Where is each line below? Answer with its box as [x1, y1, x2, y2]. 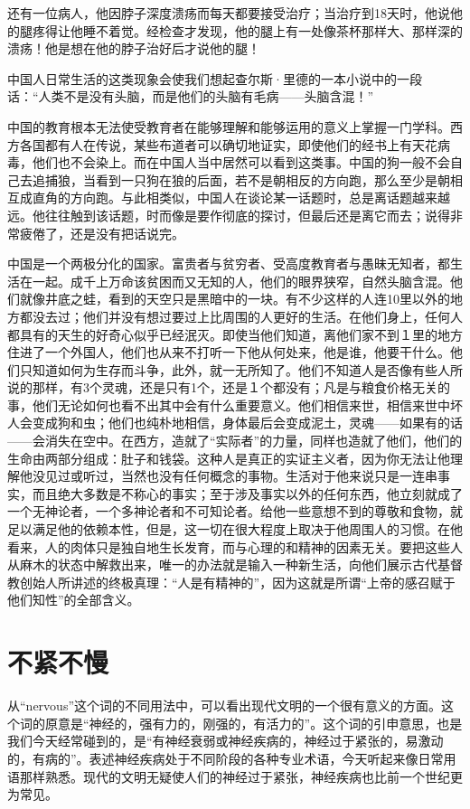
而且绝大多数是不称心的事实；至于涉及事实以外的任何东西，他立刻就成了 [32, 484, 463, 503]
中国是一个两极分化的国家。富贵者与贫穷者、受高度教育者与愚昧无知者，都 [7, 254, 450, 273]
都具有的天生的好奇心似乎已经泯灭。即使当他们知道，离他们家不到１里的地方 [7, 325, 463, 343]
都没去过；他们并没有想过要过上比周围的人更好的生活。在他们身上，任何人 [19, 306, 463, 325]
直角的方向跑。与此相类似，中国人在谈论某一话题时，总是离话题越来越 [32, 188, 450, 207]
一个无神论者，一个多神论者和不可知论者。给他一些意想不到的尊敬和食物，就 [7, 502, 463, 521]
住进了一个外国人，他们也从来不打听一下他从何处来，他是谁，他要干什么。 [7, 343, 450, 362]
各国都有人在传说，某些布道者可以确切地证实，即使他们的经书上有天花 [19, 135, 437, 154]
